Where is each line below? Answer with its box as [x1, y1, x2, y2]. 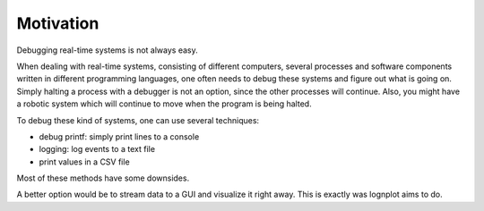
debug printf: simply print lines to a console [39, 131, 200, 142]
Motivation [16, 13, 99, 33]
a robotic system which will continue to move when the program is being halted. [16, 98, 313, 109]
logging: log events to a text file [39, 144, 156, 155]
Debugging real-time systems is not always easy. [16, 45, 198, 55]
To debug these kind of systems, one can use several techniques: [16, 114, 260, 125]
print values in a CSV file [39, 156, 130, 167]
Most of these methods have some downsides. [16, 173, 190, 183]
